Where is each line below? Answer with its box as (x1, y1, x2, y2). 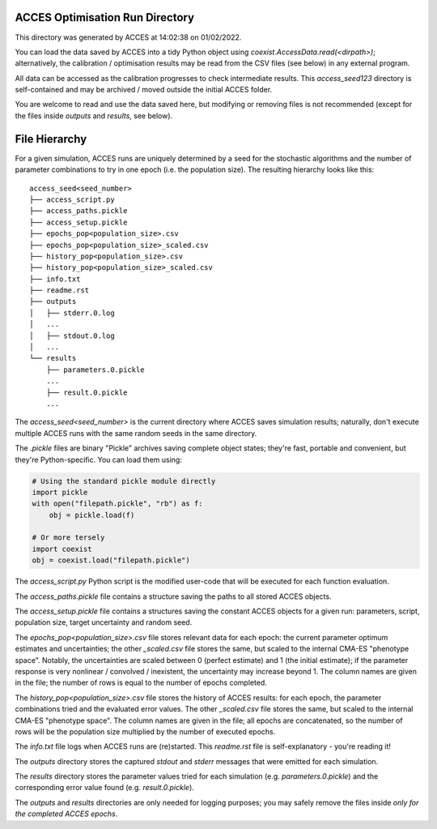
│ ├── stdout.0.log (29, 331, 115, 340)
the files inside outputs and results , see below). (15, 110, 173, 121)
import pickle (32, 487, 88, 497)
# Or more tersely (32, 533, 105, 542)
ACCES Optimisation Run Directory (15, 11, 194, 24)
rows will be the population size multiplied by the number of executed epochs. (15, 726, 276, 737)
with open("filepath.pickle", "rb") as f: (32, 499, 203, 508)
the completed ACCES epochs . (15, 809, 118, 818)
